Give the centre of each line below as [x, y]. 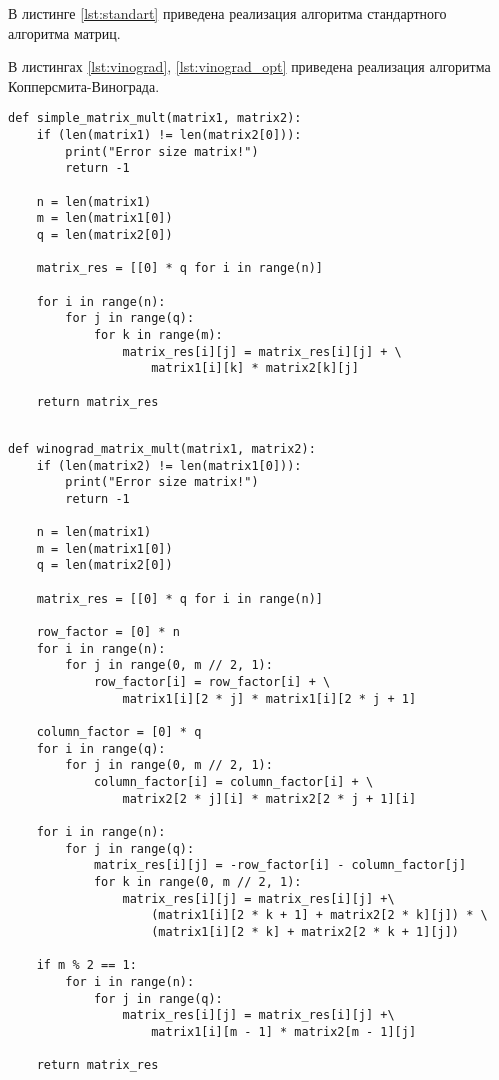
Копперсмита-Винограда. [84, 85]
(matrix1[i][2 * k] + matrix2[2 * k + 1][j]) [305, 931]
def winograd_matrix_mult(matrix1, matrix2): [162, 448]
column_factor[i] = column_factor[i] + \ [233, 781]
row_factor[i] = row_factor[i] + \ [212, 682]
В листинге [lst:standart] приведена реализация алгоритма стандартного [227, 13]
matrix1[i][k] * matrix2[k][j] [255, 368]
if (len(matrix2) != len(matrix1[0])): [169, 465]
